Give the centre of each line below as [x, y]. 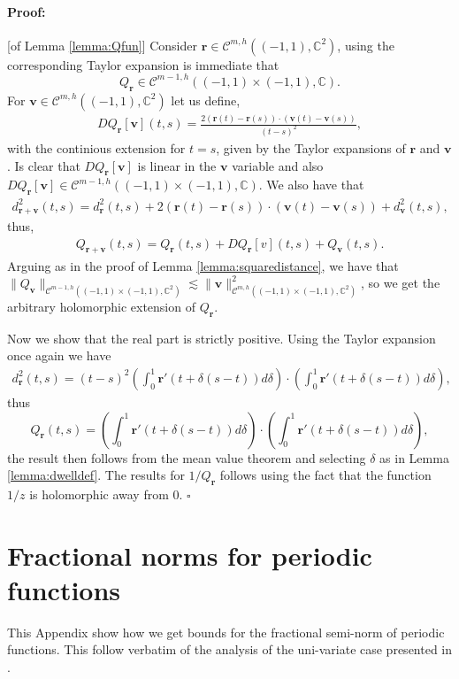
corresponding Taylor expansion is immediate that [143, 64]
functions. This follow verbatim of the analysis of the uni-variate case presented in [230, 649]
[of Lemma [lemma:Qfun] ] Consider [102, 45]
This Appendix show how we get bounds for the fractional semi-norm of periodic [226, 632]
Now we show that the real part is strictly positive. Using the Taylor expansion [222, 338]
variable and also [278, 165]
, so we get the [401, 283]
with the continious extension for [96, 147]
